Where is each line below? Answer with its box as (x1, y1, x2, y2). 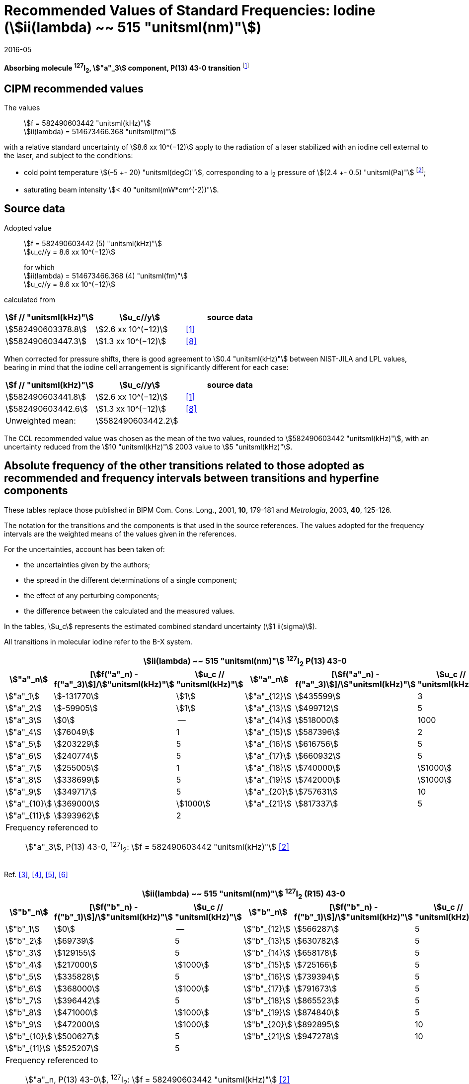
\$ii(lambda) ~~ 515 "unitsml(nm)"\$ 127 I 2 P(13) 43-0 (143, 654, 347, 668)
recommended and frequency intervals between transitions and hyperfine (4, 472, 379, 485)
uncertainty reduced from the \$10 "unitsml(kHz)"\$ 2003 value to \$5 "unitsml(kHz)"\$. (4, 442, 293, 451)
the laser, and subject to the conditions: (4, 151, 133, 160)
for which (24, 263, 55, 271)
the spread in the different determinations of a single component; (24, 575, 237, 584)
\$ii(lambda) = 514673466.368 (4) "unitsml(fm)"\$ (24, 271, 188, 280)
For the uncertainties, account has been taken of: (4, 544, 165, 553)
